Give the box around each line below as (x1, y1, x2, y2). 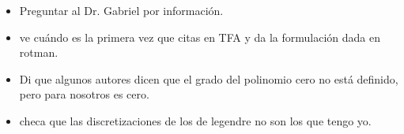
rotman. (19, 44, 59, 61)
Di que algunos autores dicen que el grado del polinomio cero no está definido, (19, 70, 398, 87)
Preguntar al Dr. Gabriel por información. (19, 2, 224, 18)
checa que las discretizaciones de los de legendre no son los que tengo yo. (19, 112, 372, 128)
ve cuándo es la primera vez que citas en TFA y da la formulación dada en (19, 28, 380, 45)
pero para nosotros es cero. (19, 86, 149, 102)
